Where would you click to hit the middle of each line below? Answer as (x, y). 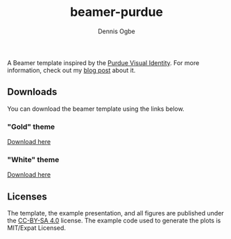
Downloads (32, 92)
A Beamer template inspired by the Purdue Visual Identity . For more (103, 62)
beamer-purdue (117, 12)
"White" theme (33, 159)
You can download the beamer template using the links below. (96, 109)
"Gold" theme (31, 127)
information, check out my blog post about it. (71, 70)
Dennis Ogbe (117, 31)
